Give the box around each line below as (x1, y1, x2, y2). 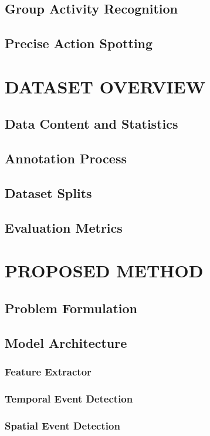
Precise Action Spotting (5, 34, 153, 52)
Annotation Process (5, 149, 127, 167)
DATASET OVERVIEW (5, 74, 206, 98)
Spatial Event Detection (5, 418, 120, 432)
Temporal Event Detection (5, 391, 133, 405)
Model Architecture (5, 333, 127, 351)
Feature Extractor (5, 364, 92, 378)
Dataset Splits (5, 183, 92, 202)
